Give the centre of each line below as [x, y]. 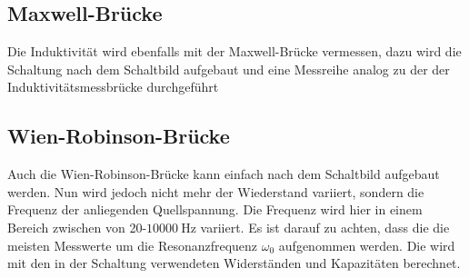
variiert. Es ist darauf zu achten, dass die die [325, 227]
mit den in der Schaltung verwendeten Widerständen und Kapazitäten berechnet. [234, 263]
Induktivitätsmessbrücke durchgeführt [113, 87]
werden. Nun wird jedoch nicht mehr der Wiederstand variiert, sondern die [216, 191]
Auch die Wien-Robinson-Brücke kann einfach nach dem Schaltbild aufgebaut [224, 174]
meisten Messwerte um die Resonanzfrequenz [133, 245]
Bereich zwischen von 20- [77, 227]
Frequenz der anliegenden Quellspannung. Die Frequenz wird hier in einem [215, 209]
